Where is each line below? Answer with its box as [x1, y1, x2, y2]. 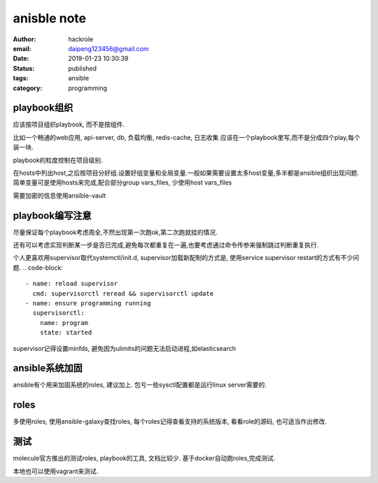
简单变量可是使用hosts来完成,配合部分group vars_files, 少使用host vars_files [13, 178, 232, 187]
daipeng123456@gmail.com [68, 44, 150, 52]
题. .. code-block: [13, 263, 63, 272]
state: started [39, 329, 92, 337]
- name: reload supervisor [25, 280, 118, 288]
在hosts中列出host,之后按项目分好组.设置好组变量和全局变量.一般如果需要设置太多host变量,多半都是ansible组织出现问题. [13, 168, 360, 177]
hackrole [68, 35, 94, 43]
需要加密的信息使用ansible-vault [13, 191, 106, 199]
